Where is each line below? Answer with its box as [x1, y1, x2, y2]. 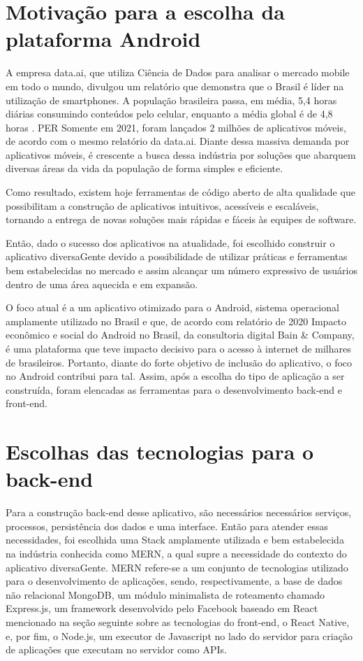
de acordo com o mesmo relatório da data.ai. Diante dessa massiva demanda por [6, 134, 350, 148]
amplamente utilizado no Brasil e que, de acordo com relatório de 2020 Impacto [6, 313, 347, 328]
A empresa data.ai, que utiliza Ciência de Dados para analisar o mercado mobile [6, 65, 350, 80]
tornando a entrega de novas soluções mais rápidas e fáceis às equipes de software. [6, 212, 357, 227]
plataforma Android [6, 24, 201, 53]
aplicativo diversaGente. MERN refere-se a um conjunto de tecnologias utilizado [6, 560, 348, 574]
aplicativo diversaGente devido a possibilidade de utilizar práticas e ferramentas [6, 249, 348, 264]
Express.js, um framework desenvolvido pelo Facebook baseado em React [6, 601, 318, 616]
